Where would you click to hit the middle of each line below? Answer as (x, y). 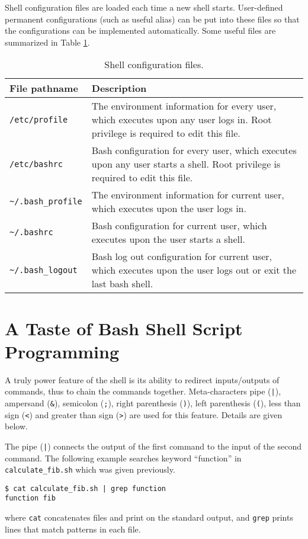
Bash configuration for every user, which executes (194, 150)
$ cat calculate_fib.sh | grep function (86, 488)
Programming (62, 351)
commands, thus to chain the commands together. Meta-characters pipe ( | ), (143, 391)
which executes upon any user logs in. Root (182, 120)
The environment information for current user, (188, 195)
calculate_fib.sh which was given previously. (90, 469)
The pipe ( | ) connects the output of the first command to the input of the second (153, 446)
